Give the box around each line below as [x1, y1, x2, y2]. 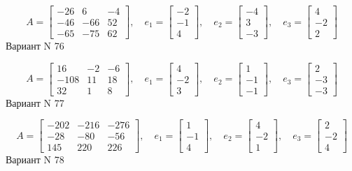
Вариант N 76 [6, 38, 64, 53]
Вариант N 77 [6, 95, 64, 110]
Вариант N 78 [6, 152, 64, 167]
